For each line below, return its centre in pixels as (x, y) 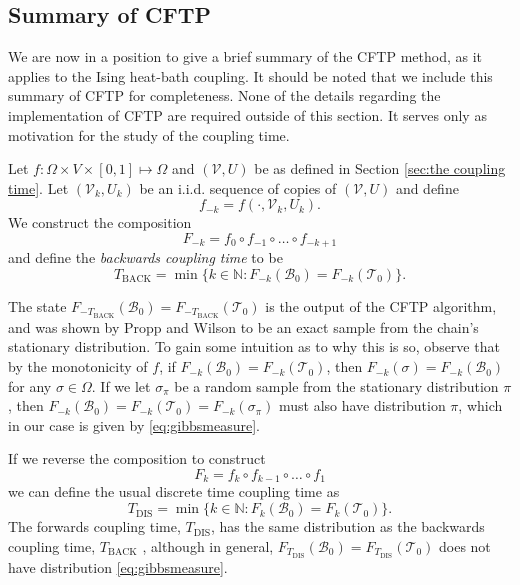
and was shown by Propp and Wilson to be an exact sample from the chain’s (243, 326)
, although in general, (208, 545)
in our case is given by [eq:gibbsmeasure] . (134, 424)
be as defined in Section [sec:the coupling (380, 168)
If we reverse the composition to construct (137, 458)
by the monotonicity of (78, 366)
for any (30, 385)
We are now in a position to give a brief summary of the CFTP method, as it (245, 56)
